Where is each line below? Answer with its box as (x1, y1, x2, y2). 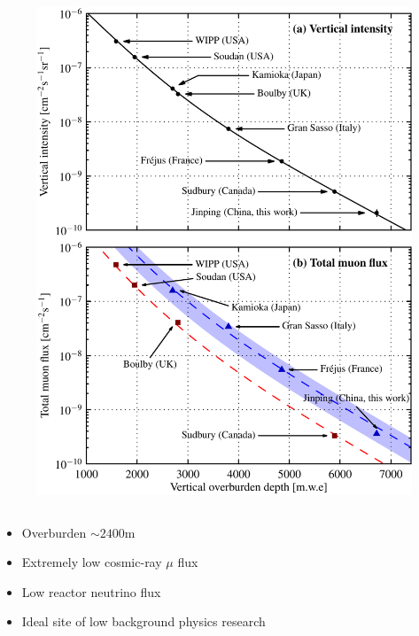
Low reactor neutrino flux (21, 582, 161, 601)
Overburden (21, 523, 87, 541)
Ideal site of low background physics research (21, 612, 266, 631)
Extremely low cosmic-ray (21, 553, 162, 571)
